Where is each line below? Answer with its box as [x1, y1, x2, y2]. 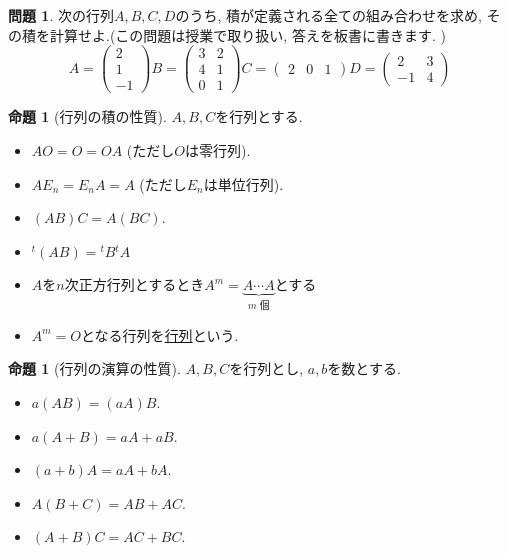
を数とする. [327, 358, 401, 379]
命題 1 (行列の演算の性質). [8, 358, 181, 379]
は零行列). [184, 139, 251, 160]
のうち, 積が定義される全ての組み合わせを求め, [175, 5, 482, 25]
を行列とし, [229, 358, 304, 379]
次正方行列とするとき [64, 274, 205, 295]
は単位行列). [203, 173, 284, 194]
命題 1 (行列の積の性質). [8, 106, 167, 127]
